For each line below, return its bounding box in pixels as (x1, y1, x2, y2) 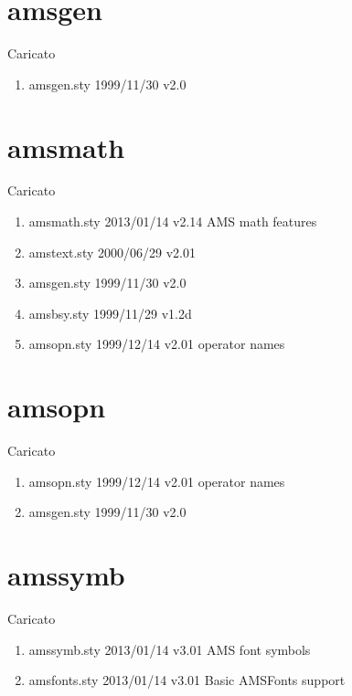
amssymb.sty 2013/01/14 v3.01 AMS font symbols (28, 639, 311, 659)
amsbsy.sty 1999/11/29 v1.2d (28, 303, 192, 322)
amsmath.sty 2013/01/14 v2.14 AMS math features (28, 212, 317, 231)
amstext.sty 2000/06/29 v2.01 (28, 242, 196, 261)
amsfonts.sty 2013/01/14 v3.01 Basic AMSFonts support (28, 670, 346, 690)
